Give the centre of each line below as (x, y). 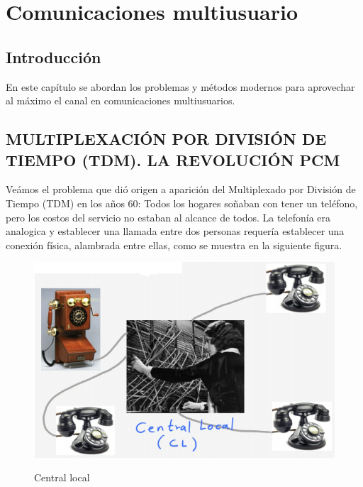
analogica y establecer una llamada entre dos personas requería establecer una (175, 231)
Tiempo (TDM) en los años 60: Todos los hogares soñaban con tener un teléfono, (182, 203)
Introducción (54, 56)
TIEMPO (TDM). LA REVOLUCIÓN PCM (173, 159)
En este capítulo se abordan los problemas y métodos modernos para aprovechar (180, 86)
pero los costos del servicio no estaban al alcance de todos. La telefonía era (168, 217)
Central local (62, 477)
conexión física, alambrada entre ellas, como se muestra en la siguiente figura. (174, 245)
